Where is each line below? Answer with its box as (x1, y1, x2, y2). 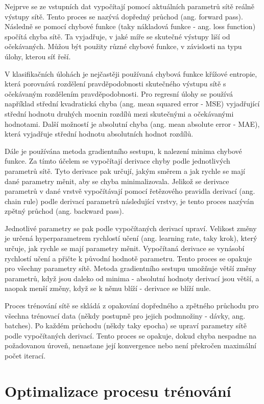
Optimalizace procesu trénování (5, 380, 231, 401)
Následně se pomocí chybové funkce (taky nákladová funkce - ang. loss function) (5, 21, 256, 32)
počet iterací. (5, 350, 46, 361)
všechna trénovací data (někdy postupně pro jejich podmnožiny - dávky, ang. (5, 310, 246, 321)
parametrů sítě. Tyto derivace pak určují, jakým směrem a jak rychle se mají (5, 165, 245, 176)
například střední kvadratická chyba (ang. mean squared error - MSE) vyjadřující (5, 98, 260, 109)
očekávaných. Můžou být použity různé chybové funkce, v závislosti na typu (5, 41, 242, 52)
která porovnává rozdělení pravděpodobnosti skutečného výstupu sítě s (5, 78, 226, 89)
